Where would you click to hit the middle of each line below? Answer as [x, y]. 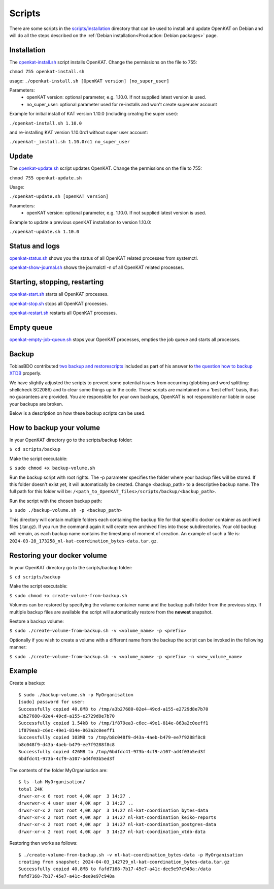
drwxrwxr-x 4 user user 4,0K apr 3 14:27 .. [76, 803]
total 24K [30, 789]
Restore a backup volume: [37, 621]
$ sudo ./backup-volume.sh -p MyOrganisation [76, 695]
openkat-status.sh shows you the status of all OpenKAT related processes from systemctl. [104, 258]
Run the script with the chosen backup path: [56, 501]
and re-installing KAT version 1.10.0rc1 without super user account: [79, 132]
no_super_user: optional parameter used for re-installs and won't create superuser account [122, 104]
